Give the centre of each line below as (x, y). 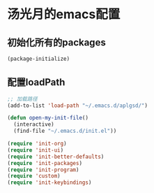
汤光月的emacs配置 (64, 14)
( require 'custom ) (34, 176)
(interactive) (34, 124)
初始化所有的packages (56, 42)
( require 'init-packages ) (45, 163)
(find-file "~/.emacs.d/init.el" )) (65, 131)
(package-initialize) (39, 59)
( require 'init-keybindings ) (49, 183)
